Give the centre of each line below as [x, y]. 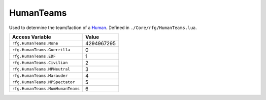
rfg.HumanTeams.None [35, 44]
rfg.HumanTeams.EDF [34, 56]
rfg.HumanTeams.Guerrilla [41, 50]
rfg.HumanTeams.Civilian [40, 63]
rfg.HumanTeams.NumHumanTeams [46, 89]
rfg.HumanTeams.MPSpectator [44, 82]
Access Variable [32, 37]
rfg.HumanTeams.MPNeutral [41, 69]
